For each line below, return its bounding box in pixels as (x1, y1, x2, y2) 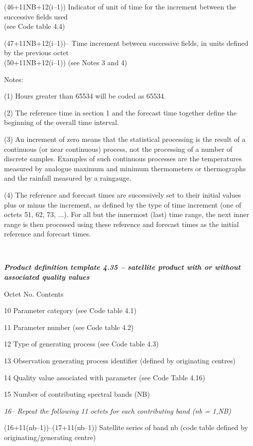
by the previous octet (4, 47, 69, 58)
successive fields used (4, 11, 68, 21)
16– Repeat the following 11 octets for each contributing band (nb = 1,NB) (4, 405, 231, 416)
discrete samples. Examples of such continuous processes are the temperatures (4, 153, 242, 164)
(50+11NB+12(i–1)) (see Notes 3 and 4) (4, 57, 127, 67)
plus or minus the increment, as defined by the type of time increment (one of (4, 199, 242, 210)
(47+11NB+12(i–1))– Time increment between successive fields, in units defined (4, 37, 249, 48)
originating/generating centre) (4, 432, 96, 442)
